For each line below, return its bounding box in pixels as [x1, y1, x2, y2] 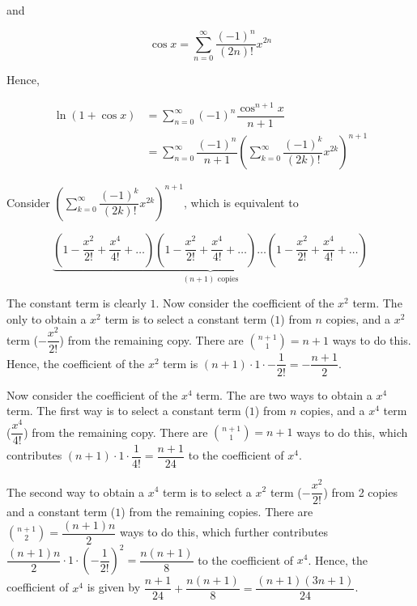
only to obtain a [6, 310, 87, 327]
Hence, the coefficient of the [6, 354, 145, 371]
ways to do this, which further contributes [120, 523, 329, 540]
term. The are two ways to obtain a [196, 386, 372, 403]
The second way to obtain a [6, 483, 145, 500]
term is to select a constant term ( [104, 310, 275, 327]
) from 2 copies [323, 483, 398, 500]
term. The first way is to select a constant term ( [6, 402, 249, 419]
